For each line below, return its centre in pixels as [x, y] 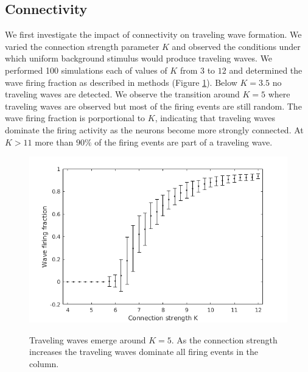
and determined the [266, 70]
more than [54, 142]
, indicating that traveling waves [215, 118]
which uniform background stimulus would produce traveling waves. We [139, 58]
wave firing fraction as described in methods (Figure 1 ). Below [121, 82]
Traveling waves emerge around [88, 339]
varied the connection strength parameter [82, 46]
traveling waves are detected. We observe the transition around [122, 94]
